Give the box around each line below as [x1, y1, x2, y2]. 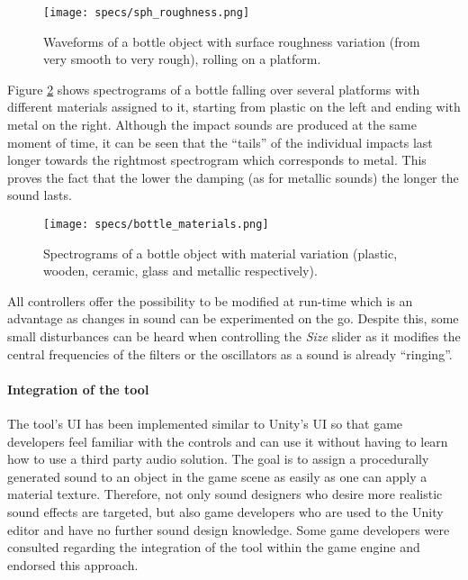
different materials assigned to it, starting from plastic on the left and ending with [7, 97, 461, 116]
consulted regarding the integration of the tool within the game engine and [7, 538, 420, 557]
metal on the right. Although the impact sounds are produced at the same [7, 115, 417, 134]
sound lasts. [7, 186, 72, 204]
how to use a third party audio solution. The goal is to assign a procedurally [7, 449, 429, 468]
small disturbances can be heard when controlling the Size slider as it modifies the [7, 327, 461, 346]
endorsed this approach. [7, 555, 139, 574]
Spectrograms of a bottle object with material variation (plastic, [43, 243, 398, 262]
